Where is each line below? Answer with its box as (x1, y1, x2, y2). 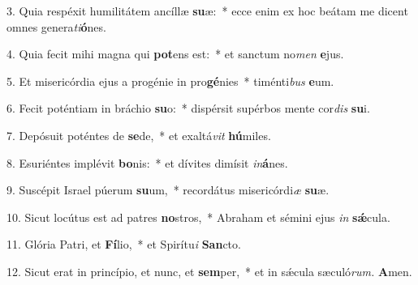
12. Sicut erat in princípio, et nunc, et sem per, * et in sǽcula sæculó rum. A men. (6, 262, 412, 279)
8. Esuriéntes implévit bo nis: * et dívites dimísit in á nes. (6, 154, 288, 171)
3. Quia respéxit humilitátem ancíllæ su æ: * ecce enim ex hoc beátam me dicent (6, 2, 408, 19)
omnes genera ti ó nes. (6, 18, 106, 35)
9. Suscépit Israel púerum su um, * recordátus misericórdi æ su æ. (6, 181, 330, 198)
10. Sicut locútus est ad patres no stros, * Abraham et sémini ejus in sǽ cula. (6, 208, 390, 225)
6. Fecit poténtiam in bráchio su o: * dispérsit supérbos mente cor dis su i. (6, 100, 370, 117)
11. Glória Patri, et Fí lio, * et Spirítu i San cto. (6, 236, 241, 253)
